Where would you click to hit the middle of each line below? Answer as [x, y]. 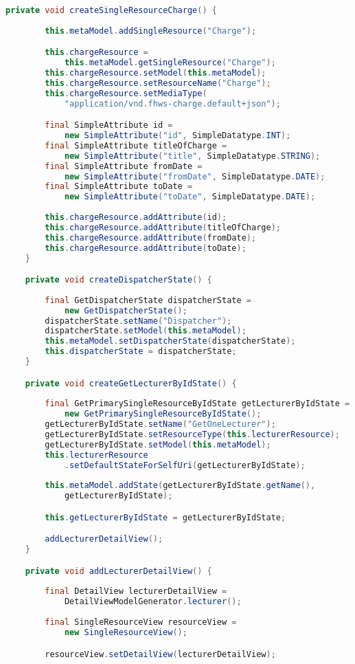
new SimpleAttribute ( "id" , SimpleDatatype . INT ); [177, 136]
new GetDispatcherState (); [126, 310]
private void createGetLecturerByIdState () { [131, 383]
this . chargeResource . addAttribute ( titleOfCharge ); [163, 227]
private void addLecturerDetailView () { [118, 571]
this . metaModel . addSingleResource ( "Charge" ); [151, 31]
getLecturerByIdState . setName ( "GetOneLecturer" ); [160, 424]
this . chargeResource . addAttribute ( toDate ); [146, 248]
